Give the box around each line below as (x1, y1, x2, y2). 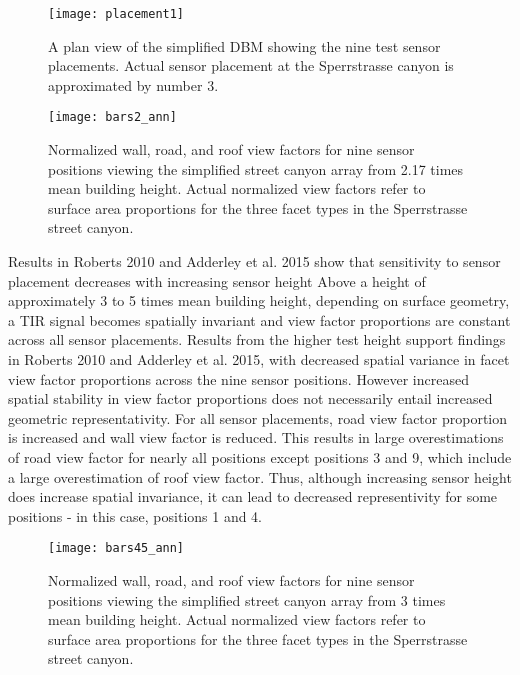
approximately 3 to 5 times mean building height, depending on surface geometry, (8, 290, 510, 311)
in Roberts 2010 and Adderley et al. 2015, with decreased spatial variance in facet (8, 349, 510, 370)
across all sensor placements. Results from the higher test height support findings (8, 329, 506, 350)
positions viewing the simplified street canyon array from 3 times (48, 589, 446, 610)
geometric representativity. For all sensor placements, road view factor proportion (8, 407, 508, 428)
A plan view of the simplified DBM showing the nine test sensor (48, 35, 441, 56)
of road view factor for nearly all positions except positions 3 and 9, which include (8, 447, 512, 467)
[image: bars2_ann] (48, 110, 177, 125)
